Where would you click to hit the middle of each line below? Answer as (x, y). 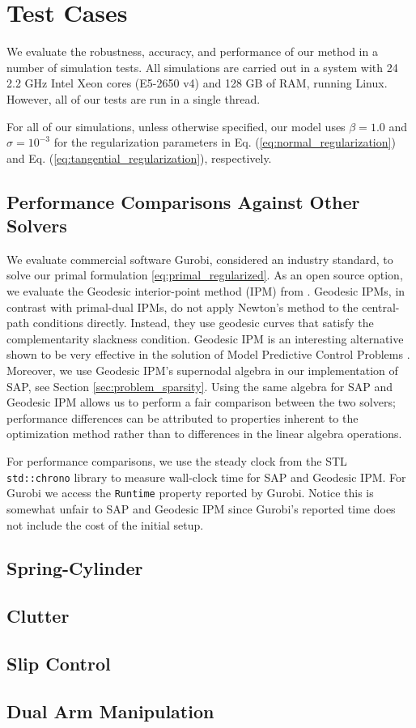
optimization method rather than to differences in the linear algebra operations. (204, 434)
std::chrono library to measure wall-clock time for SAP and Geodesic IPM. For (206, 477)
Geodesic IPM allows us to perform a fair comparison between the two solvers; (201, 402)
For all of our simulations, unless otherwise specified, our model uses (176, 126)
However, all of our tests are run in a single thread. (134, 98)
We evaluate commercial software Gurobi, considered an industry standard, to (200, 259)
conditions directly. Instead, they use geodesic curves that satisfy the (203, 323)
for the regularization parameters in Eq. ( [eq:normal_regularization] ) (225, 142)
